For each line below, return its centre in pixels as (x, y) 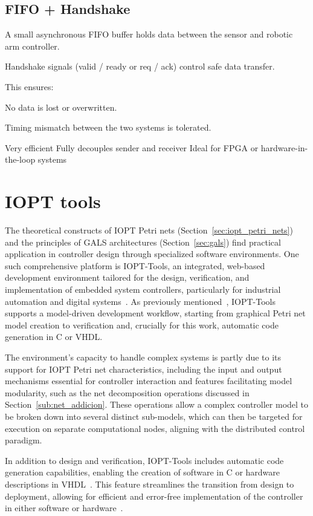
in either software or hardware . (64, 508)
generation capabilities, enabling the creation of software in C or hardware (143, 472)
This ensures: (29, 86)
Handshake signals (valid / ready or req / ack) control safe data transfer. (140, 66)
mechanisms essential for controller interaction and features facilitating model (149, 381)
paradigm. (24, 440)
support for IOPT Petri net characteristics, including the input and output (144, 369)
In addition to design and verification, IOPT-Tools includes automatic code (144, 460)
